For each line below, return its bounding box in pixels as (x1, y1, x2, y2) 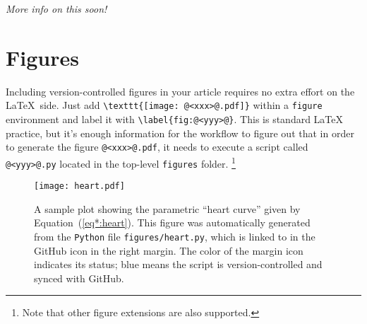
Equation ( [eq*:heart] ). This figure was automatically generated (34, 215, 311, 230)
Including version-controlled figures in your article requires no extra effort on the (6, 83, 355, 98)
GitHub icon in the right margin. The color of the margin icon (34, 243, 303, 258)
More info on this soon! (6, 1, 107, 16)
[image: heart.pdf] (34, 181, 125, 192)
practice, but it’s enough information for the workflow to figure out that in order (6, 125, 354, 140)
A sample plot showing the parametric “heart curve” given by (34, 201, 301, 216)
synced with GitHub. (34, 270, 124, 285)
